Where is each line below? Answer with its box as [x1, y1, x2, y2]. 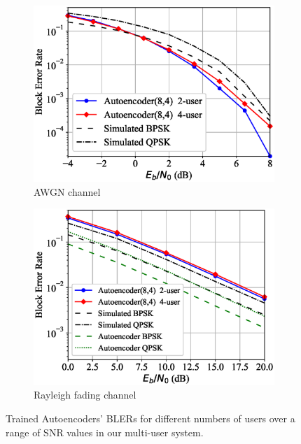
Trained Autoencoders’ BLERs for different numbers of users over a [6, 410, 295, 425]
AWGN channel [34, 184, 101, 199]
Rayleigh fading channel [34, 387, 136, 402]
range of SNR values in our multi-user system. [6, 424, 204, 439]
